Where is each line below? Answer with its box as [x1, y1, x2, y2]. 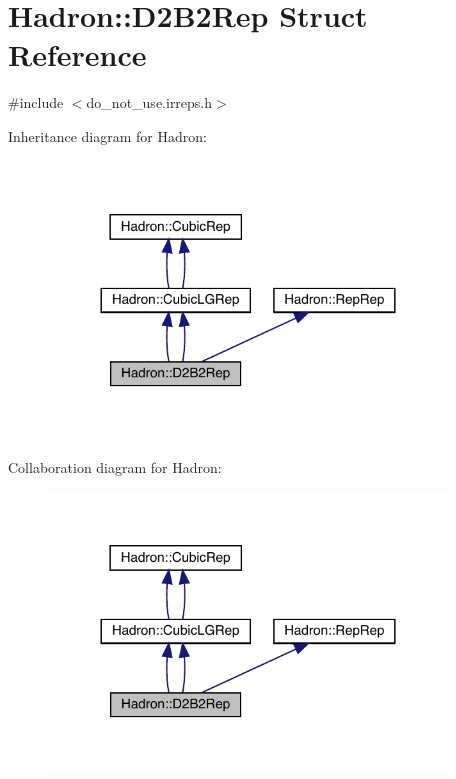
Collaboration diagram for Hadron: [8, 457, 222, 478]
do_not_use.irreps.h [86, 92, 213, 113]
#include [8, 92, 64, 113]
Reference [8, 34, 147, 75]
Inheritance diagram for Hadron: [8, 125, 207, 146]
